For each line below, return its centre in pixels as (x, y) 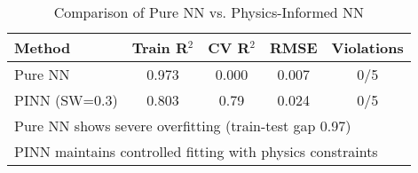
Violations (367, 47)
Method (43, 47)
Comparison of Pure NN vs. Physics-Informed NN (209, 12)
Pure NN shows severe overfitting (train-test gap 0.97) (183, 126)
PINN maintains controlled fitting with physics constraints (196, 151)
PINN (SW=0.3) (66, 100)
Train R (160, 47)
